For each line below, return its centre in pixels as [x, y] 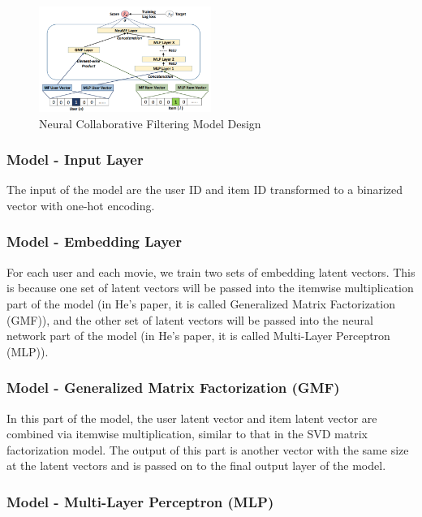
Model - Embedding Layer [94, 241]
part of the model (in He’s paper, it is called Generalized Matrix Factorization [201, 303]
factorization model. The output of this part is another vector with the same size [208, 449]
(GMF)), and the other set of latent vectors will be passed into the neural [190, 319]
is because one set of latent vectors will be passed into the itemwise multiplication [210, 288]
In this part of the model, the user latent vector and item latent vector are [192, 418]
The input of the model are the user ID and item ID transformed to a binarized [205, 190]
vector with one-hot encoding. [81, 205]
